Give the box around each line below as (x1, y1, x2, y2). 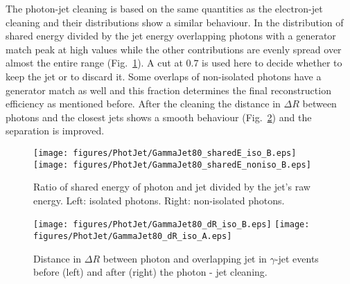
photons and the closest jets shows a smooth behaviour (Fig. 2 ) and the (6, 109, 312, 124)
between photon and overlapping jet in (103, 251, 267, 265)
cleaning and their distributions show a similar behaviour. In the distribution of (6, 15, 344, 29)
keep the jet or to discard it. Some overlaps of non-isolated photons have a (6, 69, 322, 83)
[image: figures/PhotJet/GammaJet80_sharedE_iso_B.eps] (33, 148, 297, 158)
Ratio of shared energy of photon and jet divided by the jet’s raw (33, 179, 310, 194)
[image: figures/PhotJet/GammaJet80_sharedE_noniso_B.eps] (33, 159, 311, 170)
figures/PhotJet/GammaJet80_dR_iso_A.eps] (33, 231, 232, 242)
